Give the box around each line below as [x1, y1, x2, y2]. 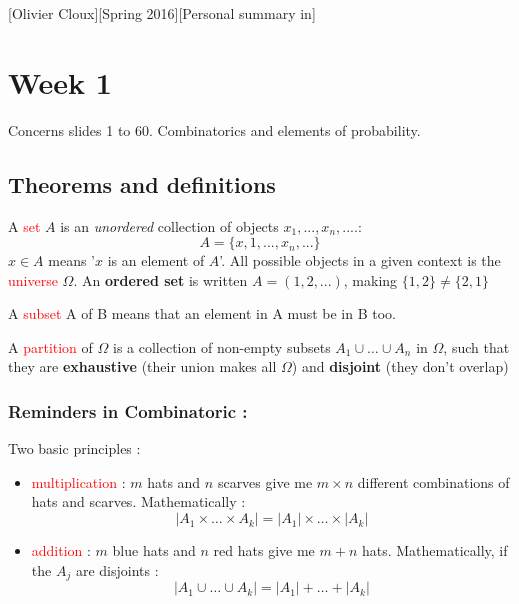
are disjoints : [75, 559, 159, 580]
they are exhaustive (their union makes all [8, 356, 277, 377]
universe [8, 269, 58, 290]
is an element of [107, 250, 205, 271]
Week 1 [8, 61, 112, 102]
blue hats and [112, 540, 196, 561]
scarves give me [217, 471, 313, 492]
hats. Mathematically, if [361, 540, 508, 561]
